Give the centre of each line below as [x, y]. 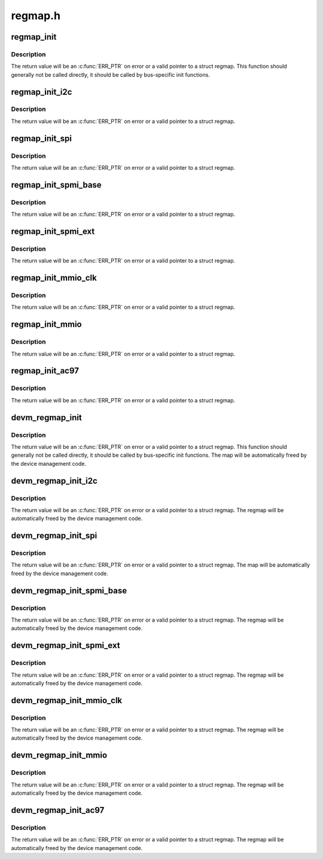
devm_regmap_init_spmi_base [69, 590]
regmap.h [36, 16]
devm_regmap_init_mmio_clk [67, 700]
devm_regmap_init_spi [54, 536]
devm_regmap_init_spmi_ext [65, 645]
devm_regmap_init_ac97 [58, 810]
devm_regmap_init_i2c [54, 480]
